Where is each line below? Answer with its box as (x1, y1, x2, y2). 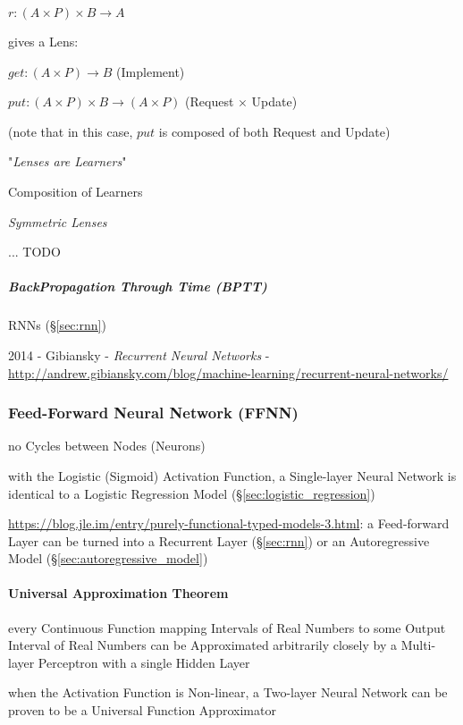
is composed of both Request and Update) (158, 122, 391, 140)
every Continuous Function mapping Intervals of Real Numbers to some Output (8, 618, 446, 636)
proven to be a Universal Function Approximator (8, 701, 276, 720)
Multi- (400, 636, 436, 654)
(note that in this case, (8, 122, 133, 140)
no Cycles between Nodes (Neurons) (8, 436, 206, 455)
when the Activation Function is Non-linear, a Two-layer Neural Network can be (8, 683, 448, 702)
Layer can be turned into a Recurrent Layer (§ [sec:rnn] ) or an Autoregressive (8, 531, 430, 550)
